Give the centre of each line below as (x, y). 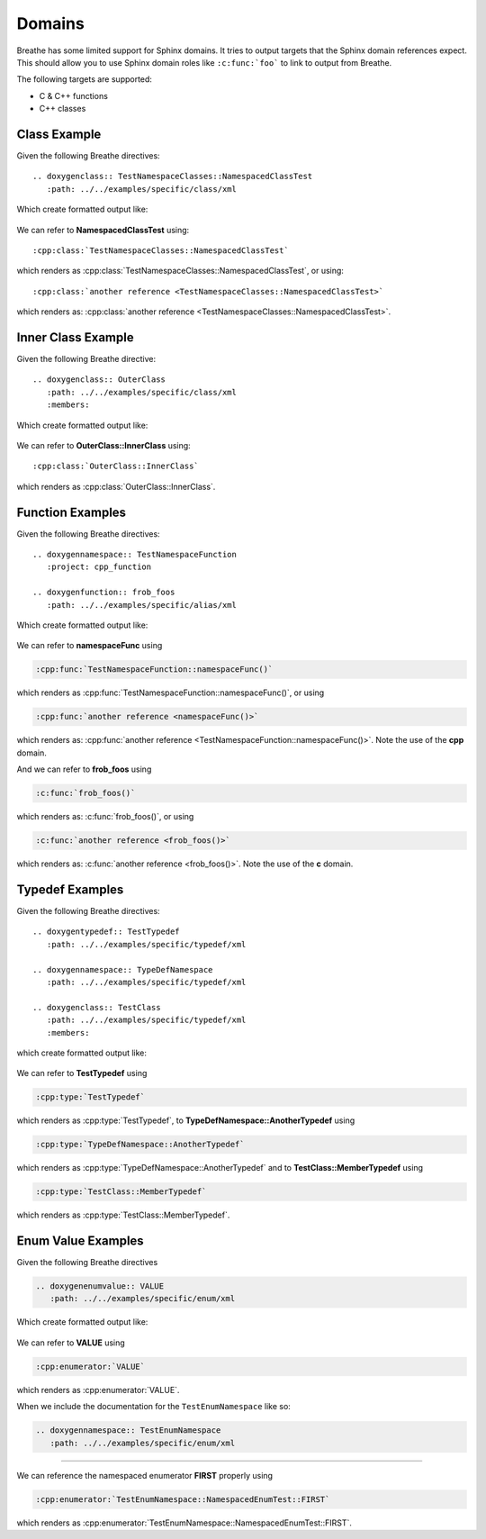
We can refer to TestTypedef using (82, 1073)
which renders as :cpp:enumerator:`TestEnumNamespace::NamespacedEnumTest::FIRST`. (184, 1523)
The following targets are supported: (85, 79)
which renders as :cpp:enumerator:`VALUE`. (98, 1390)
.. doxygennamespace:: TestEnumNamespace (128, 1430)
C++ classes (63, 109)
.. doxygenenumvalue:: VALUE (100, 1286)
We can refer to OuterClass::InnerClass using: (103, 445)
